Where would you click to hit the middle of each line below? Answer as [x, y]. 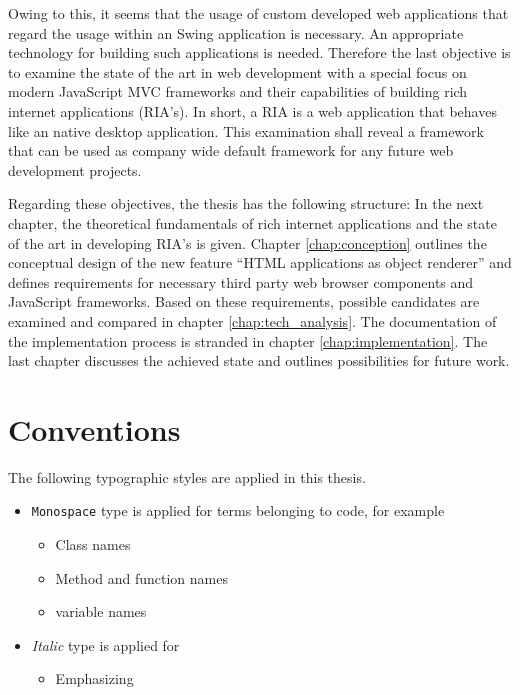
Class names [93, 544]
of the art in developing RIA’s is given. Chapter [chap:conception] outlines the [247, 242]
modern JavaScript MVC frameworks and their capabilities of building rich [238, 91]
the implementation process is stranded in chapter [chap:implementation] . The [248, 340]
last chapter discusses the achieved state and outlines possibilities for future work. [259, 360]
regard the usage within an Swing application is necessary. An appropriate [236, 32]
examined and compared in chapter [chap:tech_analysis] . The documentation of [252, 320]
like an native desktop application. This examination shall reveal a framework [246, 130]
